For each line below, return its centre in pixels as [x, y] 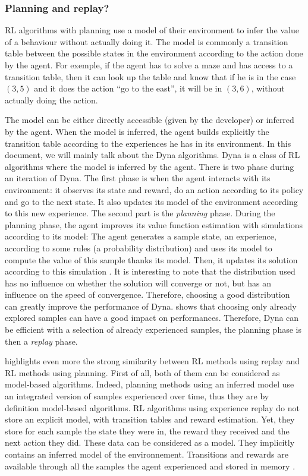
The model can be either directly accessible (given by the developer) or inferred [150, 120]
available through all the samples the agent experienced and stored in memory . [150, 466]
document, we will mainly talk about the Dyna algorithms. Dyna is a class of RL [153, 155]
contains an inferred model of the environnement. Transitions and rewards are [147, 454]
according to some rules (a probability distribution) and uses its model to [139, 248]
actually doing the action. [51, 100]
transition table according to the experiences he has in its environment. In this [148, 143]
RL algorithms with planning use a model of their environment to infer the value [152, 30]
